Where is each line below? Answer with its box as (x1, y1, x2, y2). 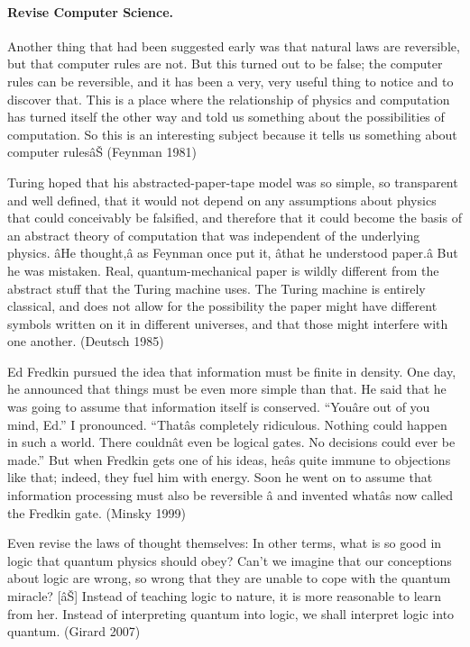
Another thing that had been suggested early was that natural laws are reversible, (7, 36, 460, 55)
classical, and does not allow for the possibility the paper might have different (7, 296, 438, 315)
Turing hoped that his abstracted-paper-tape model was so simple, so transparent (7, 172, 458, 191)
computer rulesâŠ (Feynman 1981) (7, 142, 197, 161)
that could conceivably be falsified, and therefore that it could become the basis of (7, 208, 462, 227)
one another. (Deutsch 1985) (7, 332, 164, 351)
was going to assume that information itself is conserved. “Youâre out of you (7, 397, 430, 416)
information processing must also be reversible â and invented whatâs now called (7, 486, 454, 505)
